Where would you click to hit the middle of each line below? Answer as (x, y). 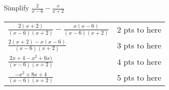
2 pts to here (139, 30)
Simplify (17, 7)
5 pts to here (139, 77)
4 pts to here (139, 61)
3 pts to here (139, 45)
